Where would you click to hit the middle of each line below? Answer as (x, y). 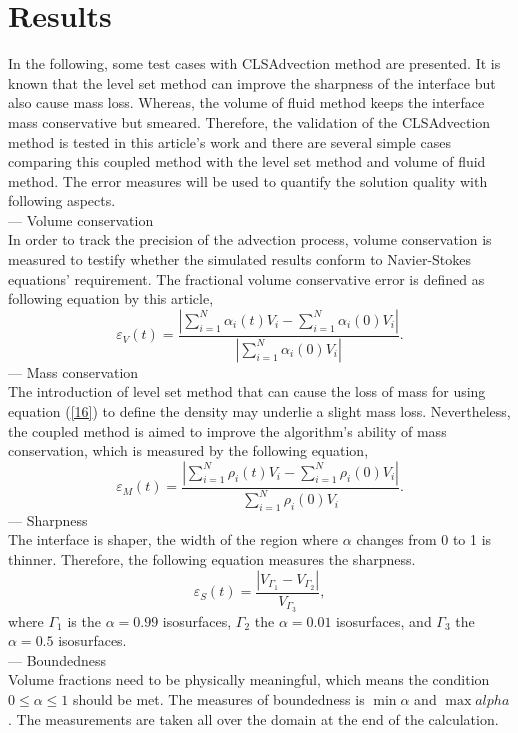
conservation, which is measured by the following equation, (188, 450)
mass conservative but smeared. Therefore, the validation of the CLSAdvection (249, 121)
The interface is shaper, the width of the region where (173, 539)
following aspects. (62, 200)
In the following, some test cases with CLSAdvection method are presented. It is (254, 63)
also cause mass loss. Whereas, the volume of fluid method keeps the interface (246, 102)
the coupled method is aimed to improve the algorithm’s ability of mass (227, 430)
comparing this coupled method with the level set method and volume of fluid (247, 161)
